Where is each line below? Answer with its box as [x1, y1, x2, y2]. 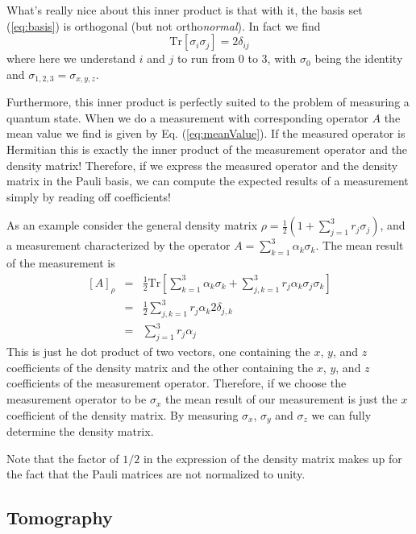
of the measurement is [6, 255, 115, 271]
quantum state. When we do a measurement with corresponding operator [6, 109, 368, 126]
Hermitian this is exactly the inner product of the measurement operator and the [6, 141, 408, 158]
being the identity [314, 50, 403, 67]
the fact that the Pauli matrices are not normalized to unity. [6, 466, 306, 482]
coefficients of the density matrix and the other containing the [6, 358, 314, 375]
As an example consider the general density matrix [6, 217, 258, 234]
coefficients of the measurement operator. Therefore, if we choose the [6, 375, 347, 391]
